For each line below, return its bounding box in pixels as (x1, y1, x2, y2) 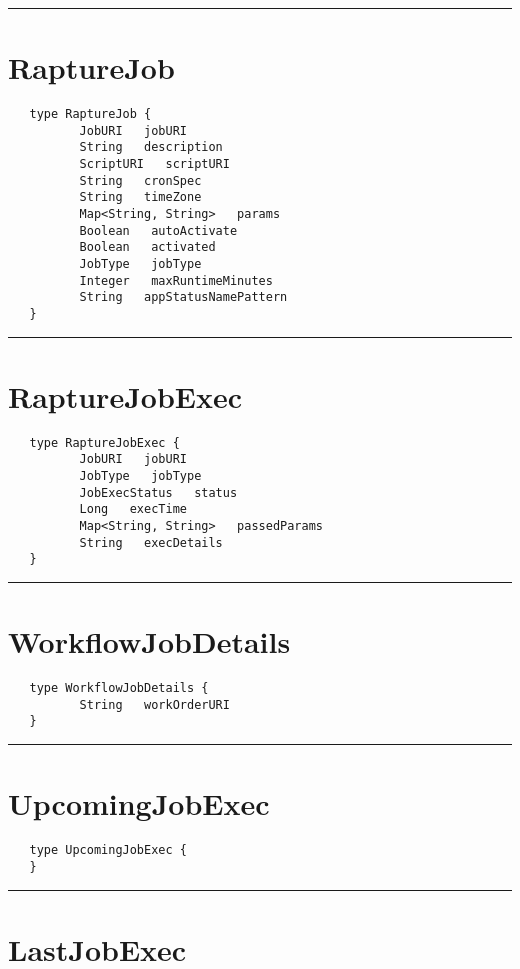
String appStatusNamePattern (79, 290, 288, 305)
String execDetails (79, 535, 223, 550)
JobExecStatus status (79, 485, 238, 500)
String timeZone (79, 190, 202, 205)
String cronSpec (79, 173, 202, 188)
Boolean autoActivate (79, 223, 238, 238)
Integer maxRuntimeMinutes (79, 273, 273, 288)
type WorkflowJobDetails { (29, 681, 209, 696)
